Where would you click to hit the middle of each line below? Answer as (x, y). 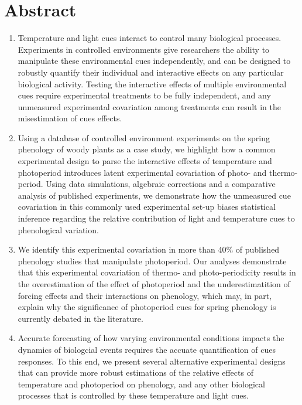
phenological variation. (58, 229)
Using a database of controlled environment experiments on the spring (144, 137)
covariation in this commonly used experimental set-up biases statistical (147, 207)
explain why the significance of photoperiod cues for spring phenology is (147, 307)
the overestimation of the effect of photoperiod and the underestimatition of (154, 284)
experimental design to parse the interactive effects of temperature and (145, 161)
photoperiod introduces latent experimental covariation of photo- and (142, 172)
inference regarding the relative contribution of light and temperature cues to (156, 218)
